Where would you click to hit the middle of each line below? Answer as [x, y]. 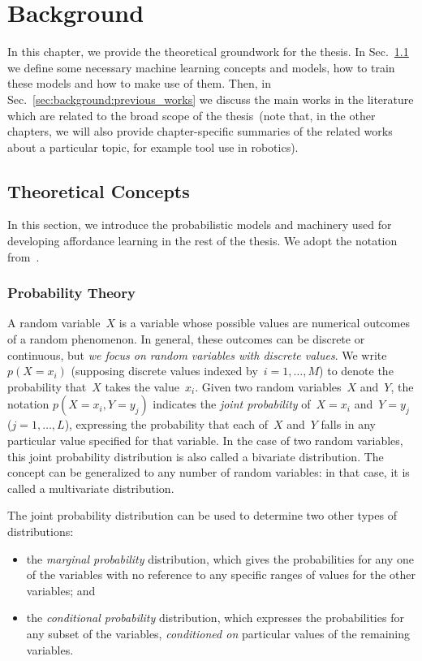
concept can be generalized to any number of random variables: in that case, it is [209, 472]
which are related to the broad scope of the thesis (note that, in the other [192, 115]
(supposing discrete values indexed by [164, 371]
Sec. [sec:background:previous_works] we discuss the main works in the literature [211, 99]
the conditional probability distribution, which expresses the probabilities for [215, 618]
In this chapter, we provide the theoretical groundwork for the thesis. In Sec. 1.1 [208, 52]
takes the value [142, 386]
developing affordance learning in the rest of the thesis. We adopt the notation [202, 241]
